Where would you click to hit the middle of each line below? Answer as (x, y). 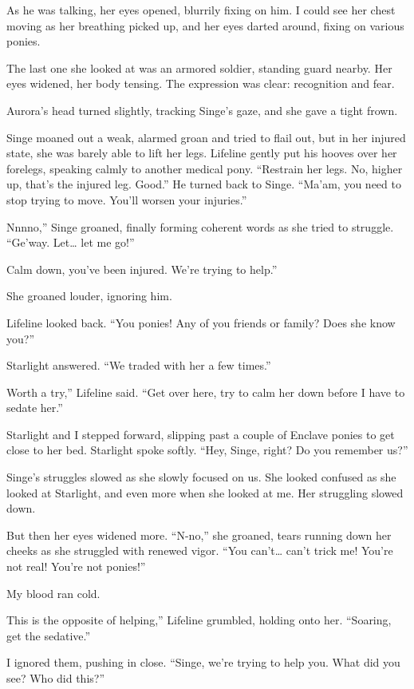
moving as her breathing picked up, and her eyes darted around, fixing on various (205, 25)
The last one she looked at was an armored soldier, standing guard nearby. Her (199, 67)
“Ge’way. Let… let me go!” (71, 242)
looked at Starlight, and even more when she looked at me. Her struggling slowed (205, 492)
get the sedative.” (49, 635)
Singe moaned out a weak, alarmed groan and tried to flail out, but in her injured (206, 137)
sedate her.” (35, 408)
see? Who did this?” (56, 678)
